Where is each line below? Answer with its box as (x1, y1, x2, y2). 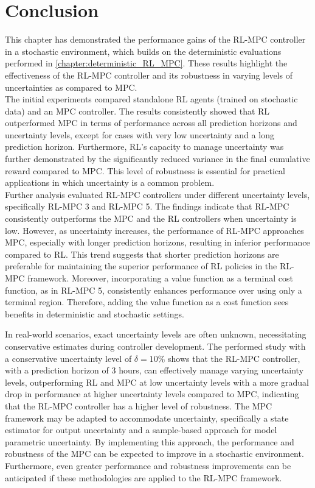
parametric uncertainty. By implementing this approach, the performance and (5, 435, 294, 448)
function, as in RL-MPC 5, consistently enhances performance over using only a (5, 283, 302, 296)
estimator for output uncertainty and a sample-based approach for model (5, 423, 277, 436)
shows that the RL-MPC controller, (168, 352, 300, 364)
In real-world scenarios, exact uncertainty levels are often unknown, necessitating (5, 328, 306, 341)
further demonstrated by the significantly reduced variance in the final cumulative (5, 152, 310, 165)
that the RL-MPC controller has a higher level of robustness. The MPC (5, 399, 272, 412)
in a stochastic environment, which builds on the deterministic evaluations (5, 44, 282, 57)
